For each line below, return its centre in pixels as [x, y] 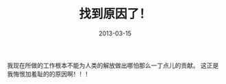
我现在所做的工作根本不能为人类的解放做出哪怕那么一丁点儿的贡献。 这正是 [113, 65]
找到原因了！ [115, 14]
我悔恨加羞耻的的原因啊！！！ [49, 74]
